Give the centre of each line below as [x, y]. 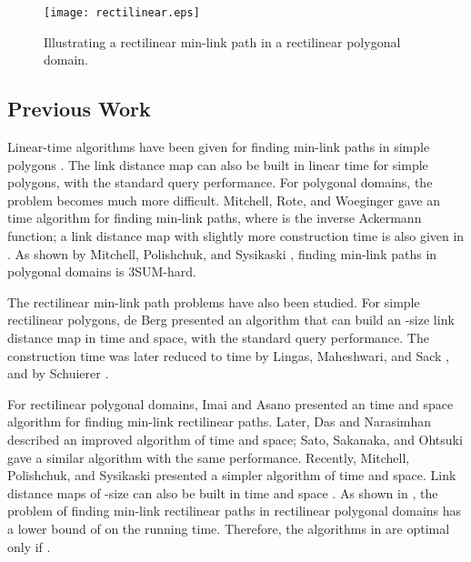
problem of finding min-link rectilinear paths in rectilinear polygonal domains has [235, 511]
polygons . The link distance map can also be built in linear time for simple [218, 164]
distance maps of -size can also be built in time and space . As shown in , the [223, 492]
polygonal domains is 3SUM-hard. [102, 271]
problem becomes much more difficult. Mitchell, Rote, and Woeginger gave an [224, 200]
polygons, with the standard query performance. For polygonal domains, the [220, 182]
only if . [29, 546]
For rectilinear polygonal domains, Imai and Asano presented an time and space [230, 403]
